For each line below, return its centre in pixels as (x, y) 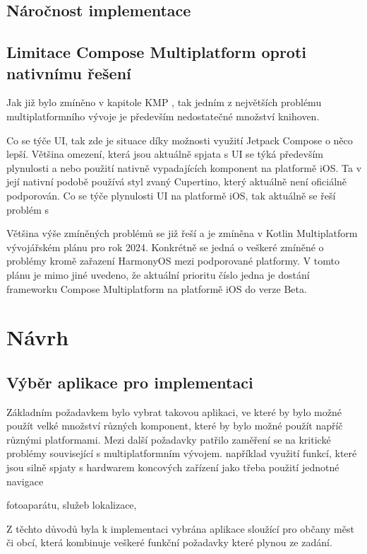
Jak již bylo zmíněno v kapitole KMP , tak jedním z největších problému (164, 102)
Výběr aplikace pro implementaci (130, 382)
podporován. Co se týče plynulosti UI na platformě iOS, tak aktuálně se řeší (171, 195)
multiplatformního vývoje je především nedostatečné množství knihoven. (163, 116)
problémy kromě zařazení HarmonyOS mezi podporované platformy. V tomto (173, 261)
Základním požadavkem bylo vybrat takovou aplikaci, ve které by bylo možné (174, 411)
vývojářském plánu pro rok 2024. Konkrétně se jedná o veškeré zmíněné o (165, 247)
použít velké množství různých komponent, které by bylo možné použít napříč (175, 426)
